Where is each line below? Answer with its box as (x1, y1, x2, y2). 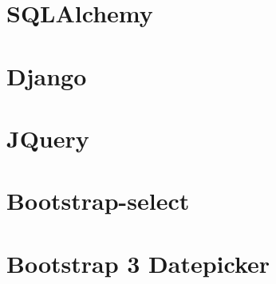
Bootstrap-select (6, 184, 190, 217)
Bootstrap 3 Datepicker (6, 247, 270, 279)
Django (6, 59, 87, 92)
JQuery (6, 121, 89, 154)
